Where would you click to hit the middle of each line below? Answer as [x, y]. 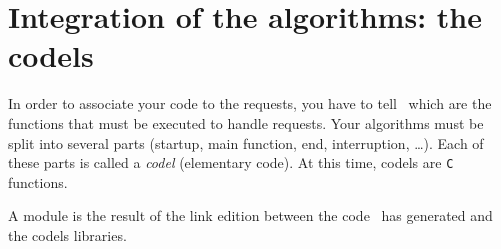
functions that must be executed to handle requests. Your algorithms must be [246, 122]
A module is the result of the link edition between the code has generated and [250, 215]
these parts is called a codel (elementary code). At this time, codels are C [231, 162]
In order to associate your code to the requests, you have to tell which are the [250, 103]
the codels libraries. [67, 234]
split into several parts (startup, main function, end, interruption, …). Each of [246, 142]
